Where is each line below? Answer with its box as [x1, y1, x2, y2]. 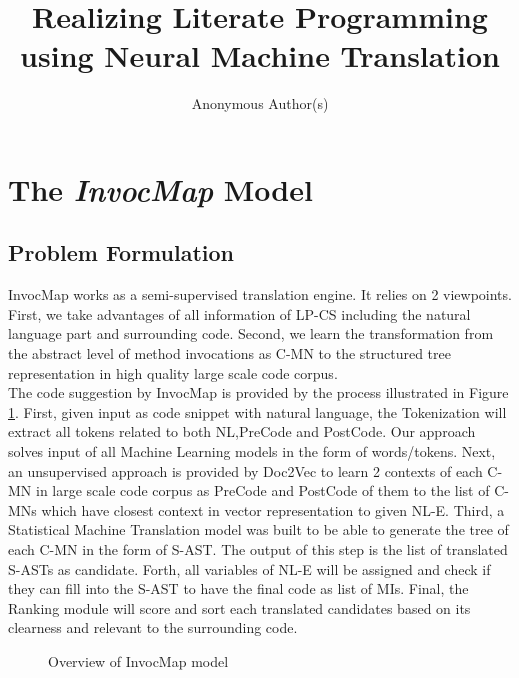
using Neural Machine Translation [20, 35, 500, 76]
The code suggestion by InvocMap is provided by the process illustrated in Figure [8, 382, 509, 403]
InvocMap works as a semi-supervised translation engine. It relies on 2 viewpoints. [8, 284, 512, 305]
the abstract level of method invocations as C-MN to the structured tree [8, 343, 451, 364]
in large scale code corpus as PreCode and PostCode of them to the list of [35, 480, 490, 501]
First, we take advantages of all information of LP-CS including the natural [8, 303, 471, 324]
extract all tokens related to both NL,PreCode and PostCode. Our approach [8, 421, 476, 442]
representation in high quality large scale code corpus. [8, 362, 338, 383]
